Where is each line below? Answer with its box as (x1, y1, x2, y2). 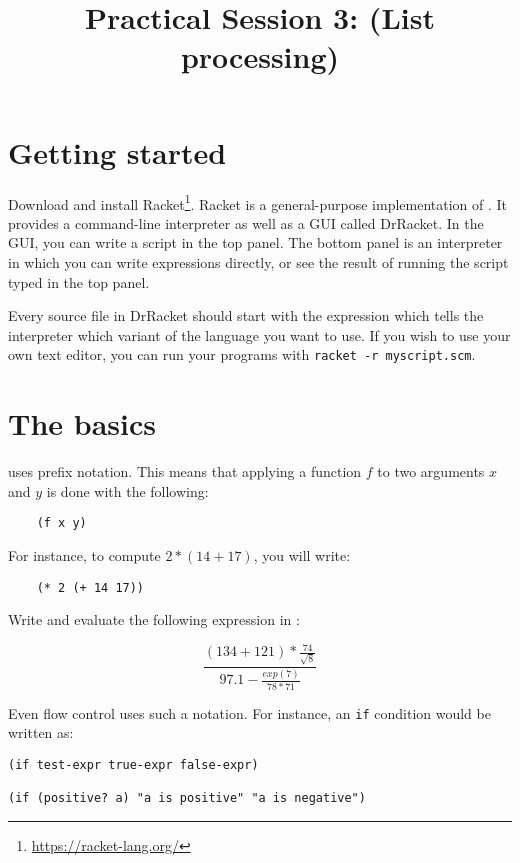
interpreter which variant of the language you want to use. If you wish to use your (8, 324, 511, 345)
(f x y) (36, 516, 87, 531)
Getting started (8, 131, 227, 172)
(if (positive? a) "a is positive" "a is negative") (8, 791, 366, 806)
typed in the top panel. (8, 271, 150, 292)
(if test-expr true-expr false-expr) (8, 757, 259, 772)
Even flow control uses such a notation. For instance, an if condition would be (8, 702, 491, 723)
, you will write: (253, 544, 351, 565)
